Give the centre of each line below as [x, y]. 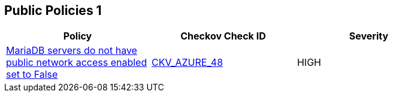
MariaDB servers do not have [72, 51]
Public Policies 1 [53, 10]
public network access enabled [77, 63]
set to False [32, 75]
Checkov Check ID [223, 36]
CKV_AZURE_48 [187, 63]
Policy [78, 36]
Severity [369, 36]
